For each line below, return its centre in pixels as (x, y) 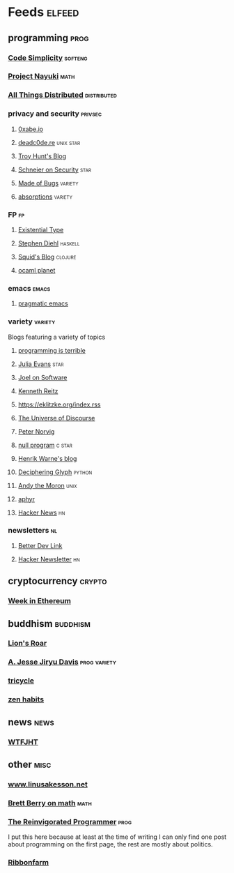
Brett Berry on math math (50, 803)
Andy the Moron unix (47, 485)
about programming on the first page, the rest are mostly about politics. (110, 844)
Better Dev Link (40, 545)
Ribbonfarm (29, 862)
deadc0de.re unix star (49, 142)
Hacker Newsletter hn (49, 559)
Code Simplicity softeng (48, 58)
